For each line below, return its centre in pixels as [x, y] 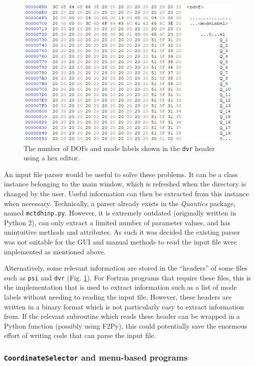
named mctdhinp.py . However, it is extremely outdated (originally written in [120, 213]
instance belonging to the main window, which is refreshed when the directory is [125, 184]
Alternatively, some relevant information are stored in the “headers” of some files [126, 268]
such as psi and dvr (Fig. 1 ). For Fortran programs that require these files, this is [127, 277]
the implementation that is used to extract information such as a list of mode [121, 287]
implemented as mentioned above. [55, 251]
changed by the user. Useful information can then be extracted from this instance [127, 193]
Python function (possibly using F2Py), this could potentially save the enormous [126, 325]
